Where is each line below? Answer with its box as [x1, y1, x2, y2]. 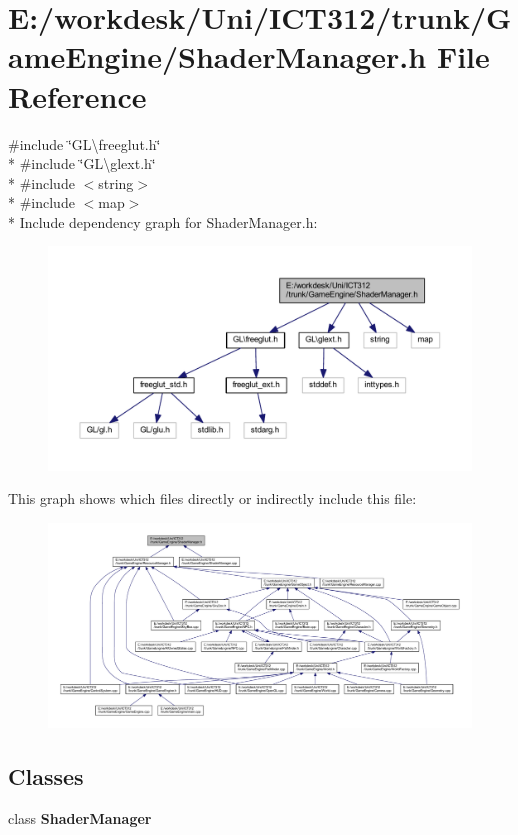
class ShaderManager [8, 807, 152, 828]
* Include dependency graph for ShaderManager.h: [8, 211, 318, 232]
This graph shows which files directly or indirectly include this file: [8, 488, 417, 509]
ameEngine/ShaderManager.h [8, 36, 427, 77]
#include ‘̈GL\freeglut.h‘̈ [8, 133, 161, 154]
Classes [8, 761, 84, 792]
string [98, 172, 134, 193]
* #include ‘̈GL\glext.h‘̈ [8, 153, 156, 174]
